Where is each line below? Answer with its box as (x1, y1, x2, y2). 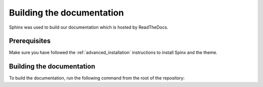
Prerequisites (9, 37, 51, 45)
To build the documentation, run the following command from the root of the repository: (9, 75, 185, 81)
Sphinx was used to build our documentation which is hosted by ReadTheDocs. (9, 24, 169, 30)
